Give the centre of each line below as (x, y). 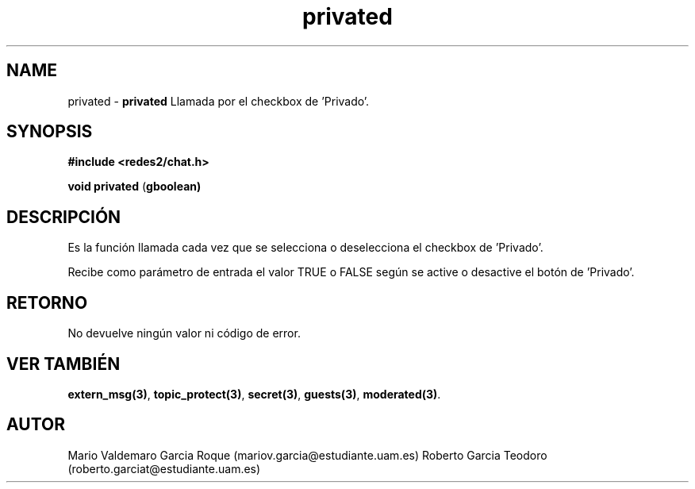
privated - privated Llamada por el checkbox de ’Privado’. (219, 101)
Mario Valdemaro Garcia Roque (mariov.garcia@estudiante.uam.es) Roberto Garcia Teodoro (307, 455)
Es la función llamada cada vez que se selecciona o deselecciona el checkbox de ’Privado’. (305, 248)
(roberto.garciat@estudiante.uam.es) (164, 468)
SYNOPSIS (50, 132)
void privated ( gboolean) (134, 187)
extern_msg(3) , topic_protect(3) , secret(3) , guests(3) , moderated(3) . (254, 394)
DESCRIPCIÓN (64, 217)
